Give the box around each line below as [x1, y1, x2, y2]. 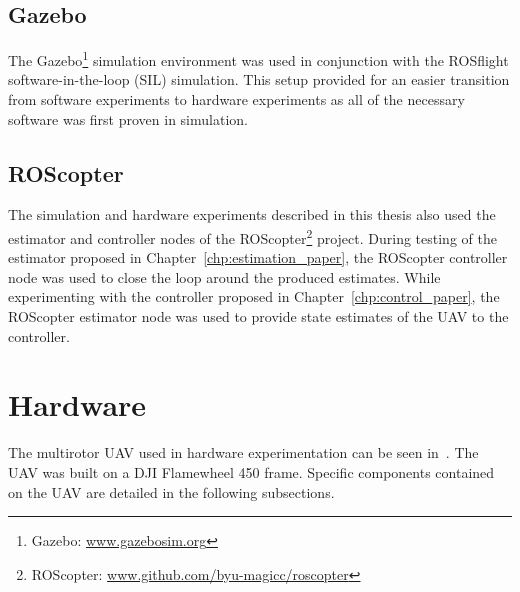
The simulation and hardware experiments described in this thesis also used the [8, 204, 496, 225]
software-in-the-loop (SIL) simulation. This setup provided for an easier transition [8, 69, 510, 90]
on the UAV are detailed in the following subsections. [8, 481, 335, 502]
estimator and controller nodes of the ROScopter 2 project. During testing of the [8, 225, 497, 248]
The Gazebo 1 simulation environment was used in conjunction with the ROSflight [8, 47, 509, 70]
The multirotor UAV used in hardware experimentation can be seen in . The [8, 442, 479, 463]
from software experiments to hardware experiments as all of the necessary [8, 89, 465, 110]
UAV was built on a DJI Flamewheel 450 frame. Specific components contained [8, 461, 495, 482]
